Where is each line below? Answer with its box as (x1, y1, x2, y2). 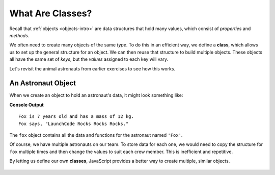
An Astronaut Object (9, 79, 76, 88)
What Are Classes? (9, 8, 92, 19)
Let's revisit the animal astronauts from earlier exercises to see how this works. (9, 65, 176, 71)
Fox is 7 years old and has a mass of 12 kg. (18, 114, 134, 119)
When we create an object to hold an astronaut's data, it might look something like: (9, 92, 183, 98)
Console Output (9, 102, 44, 108)
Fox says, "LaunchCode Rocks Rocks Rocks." (18, 120, 129, 127)
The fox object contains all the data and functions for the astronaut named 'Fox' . (9, 132, 183, 138)
